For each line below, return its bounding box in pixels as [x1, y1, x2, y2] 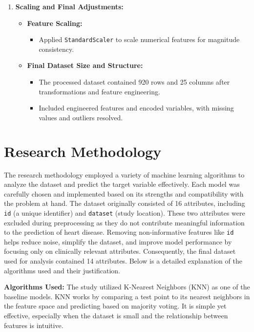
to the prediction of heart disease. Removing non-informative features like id [4, 227, 234, 237]
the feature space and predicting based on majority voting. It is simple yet [4, 301, 227, 311]
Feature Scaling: [27, 18, 83, 28]
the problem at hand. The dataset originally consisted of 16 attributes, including [4, 198, 245, 208]
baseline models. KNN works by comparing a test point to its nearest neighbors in [4, 291, 250, 301]
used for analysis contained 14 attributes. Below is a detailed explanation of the [4, 256, 242, 266]
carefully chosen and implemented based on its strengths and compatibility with [4, 188, 244, 199]
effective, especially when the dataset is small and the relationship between [4, 310, 228, 320]
